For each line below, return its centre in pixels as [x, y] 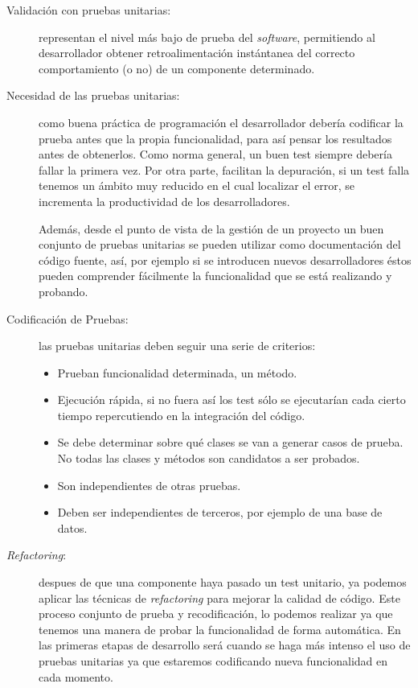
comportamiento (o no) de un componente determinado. [177, 68]
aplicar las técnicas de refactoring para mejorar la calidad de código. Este [219, 597]
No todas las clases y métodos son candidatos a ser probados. [209, 458]
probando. [64, 291]
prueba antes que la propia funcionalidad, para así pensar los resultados [215, 138]
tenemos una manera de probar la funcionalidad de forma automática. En [220, 629]
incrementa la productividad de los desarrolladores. [164, 201]
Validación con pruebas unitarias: [89, 10]
